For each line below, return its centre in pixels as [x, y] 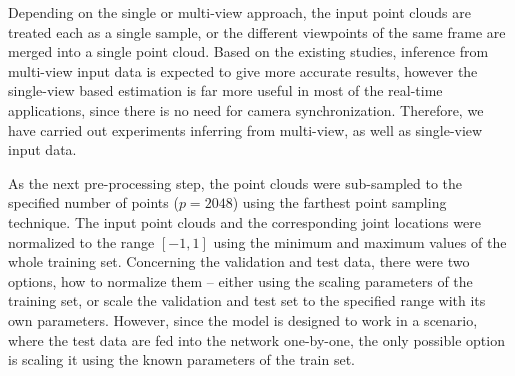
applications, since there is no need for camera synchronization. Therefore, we [246, 109]
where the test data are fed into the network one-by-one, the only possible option [256, 339]
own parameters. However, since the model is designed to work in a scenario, [243, 319]
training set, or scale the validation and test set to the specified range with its [247, 300]
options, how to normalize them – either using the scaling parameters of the [240, 280]
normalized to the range [81, 241]
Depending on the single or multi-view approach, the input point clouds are [239, 12]
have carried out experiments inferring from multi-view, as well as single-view [245, 129]
